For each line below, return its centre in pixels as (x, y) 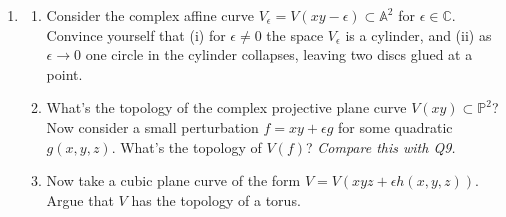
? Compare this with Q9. (381, 146)
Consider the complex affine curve (150, 15)
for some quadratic (395, 126)
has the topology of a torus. (216, 199)
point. (64, 73)
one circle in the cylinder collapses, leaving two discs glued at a (279, 54)
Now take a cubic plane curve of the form (173, 180)
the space (295, 34)
